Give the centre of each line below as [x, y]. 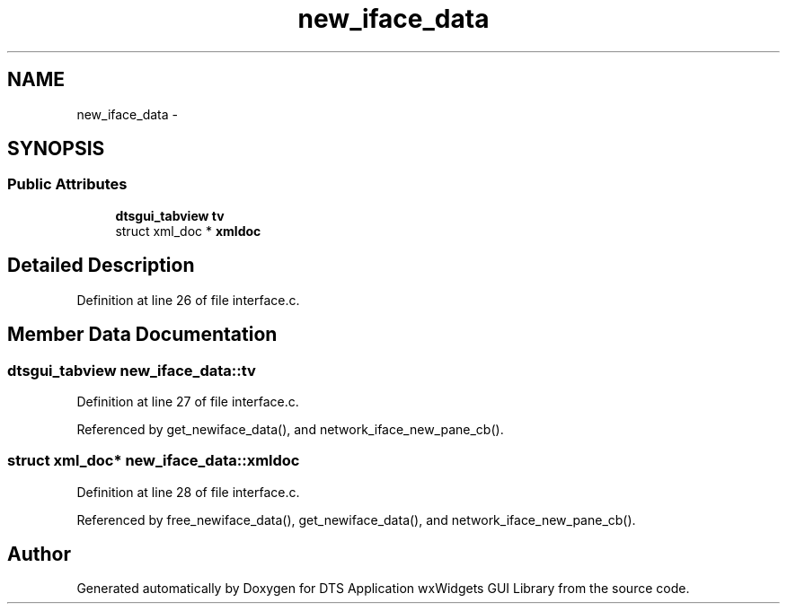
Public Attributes [67, 184]
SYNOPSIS [56, 149]
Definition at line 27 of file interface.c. [188, 401]
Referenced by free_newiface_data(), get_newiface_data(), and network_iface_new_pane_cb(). [356, 519]
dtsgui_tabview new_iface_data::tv [132, 370]
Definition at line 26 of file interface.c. [188, 300]
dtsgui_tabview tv [170, 215]
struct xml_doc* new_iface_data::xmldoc [154, 461]
